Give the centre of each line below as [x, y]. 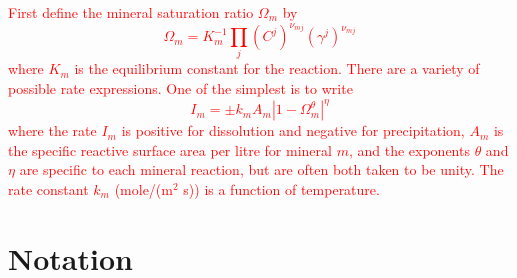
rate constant [48, 188]
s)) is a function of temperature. [281, 188]
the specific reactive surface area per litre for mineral [170, 149]
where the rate [52, 130]
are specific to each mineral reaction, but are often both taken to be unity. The [261, 169]
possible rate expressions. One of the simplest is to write [180, 88]
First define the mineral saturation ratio [131, 12]
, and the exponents [409, 149]
